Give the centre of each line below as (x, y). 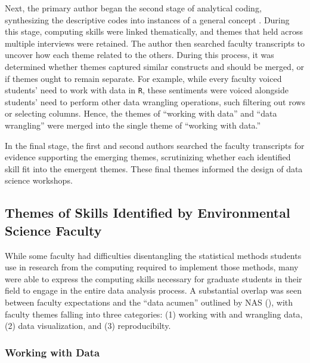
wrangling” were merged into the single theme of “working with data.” (133, 125)
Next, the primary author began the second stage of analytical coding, (133, 8)
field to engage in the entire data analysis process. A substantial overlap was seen (154, 290)
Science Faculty (53, 230)
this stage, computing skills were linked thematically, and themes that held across (154, 31)
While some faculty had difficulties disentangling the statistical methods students (153, 255)
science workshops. (39, 180)
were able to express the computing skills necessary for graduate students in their (154, 278)
